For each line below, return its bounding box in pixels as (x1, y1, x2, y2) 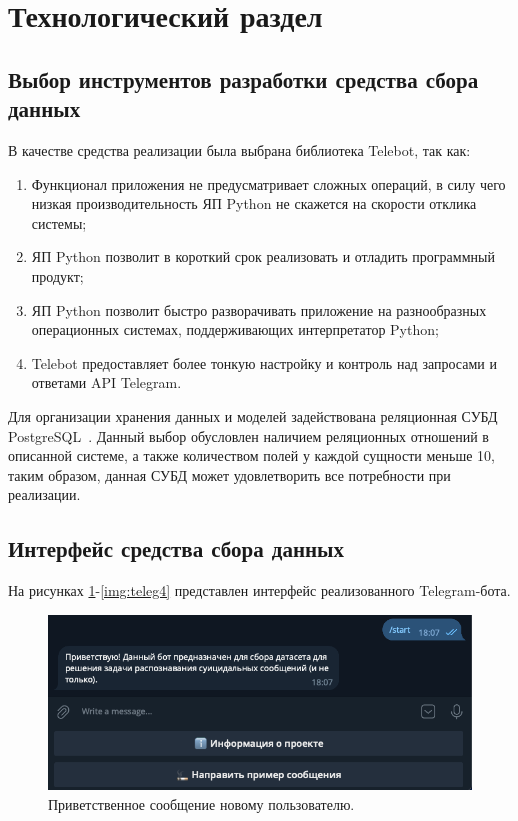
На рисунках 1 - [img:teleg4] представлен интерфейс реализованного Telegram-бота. (8, 580, 511, 601)
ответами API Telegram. (31, 372, 182, 393)
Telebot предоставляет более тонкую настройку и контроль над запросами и (31, 352, 497, 373)
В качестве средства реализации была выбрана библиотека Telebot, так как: (8, 139, 471, 160)
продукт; (31, 265, 84, 286)
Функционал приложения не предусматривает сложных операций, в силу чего (31, 173, 506, 194)
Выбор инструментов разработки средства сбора (8, 63, 479, 94)
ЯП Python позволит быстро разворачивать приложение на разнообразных (31, 299, 487, 320)
